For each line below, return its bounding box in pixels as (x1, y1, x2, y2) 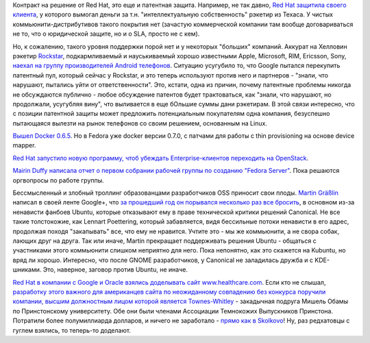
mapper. (12, 141, 36, 150)
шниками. (12, 265, 42, 274)
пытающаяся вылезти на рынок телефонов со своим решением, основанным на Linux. (12, 119, 267, 127)
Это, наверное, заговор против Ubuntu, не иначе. (42, 265, 188, 274)
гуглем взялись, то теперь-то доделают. (12, 326, 132, 334)
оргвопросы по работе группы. (12, 176, 104, 185)
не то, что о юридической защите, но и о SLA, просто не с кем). (12, 29, 200, 38)
